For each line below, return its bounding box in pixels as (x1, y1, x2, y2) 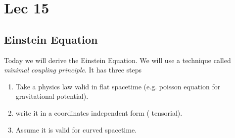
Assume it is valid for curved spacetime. (15, 124, 137, 135)
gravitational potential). (15, 91, 89, 101)
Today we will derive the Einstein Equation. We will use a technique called (4, 55, 231, 65)
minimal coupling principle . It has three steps (4, 65, 141, 75)
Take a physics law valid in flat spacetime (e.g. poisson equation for (15, 81, 221, 91)
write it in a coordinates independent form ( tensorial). (15, 107, 183, 118)
